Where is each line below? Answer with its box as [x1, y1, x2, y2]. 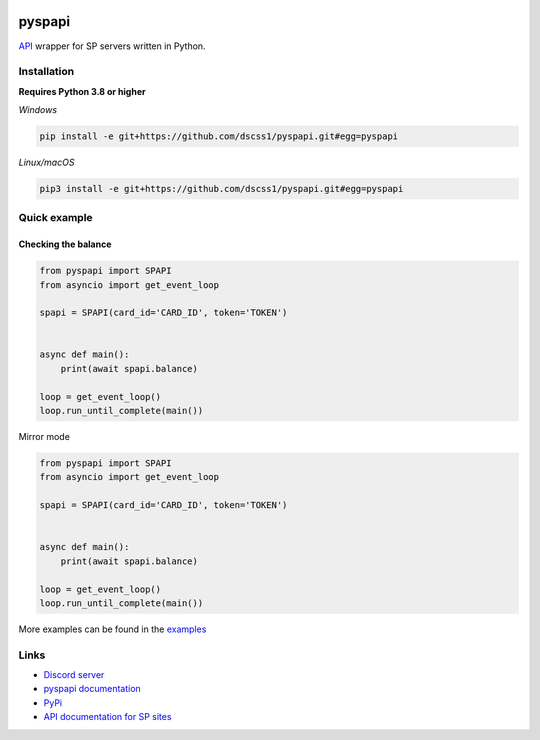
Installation [18, 65, 75, 79]
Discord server [43, 669, 105, 681]
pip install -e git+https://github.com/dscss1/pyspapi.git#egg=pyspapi [39, 131, 399, 142]
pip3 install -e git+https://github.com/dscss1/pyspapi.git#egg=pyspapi [39, 183, 404, 194]
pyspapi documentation [43, 683, 142, 695]
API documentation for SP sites [43, 711, 172, 723]
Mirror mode [18, 431, 70, 443]
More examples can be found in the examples [18, 623, 207, 635]
